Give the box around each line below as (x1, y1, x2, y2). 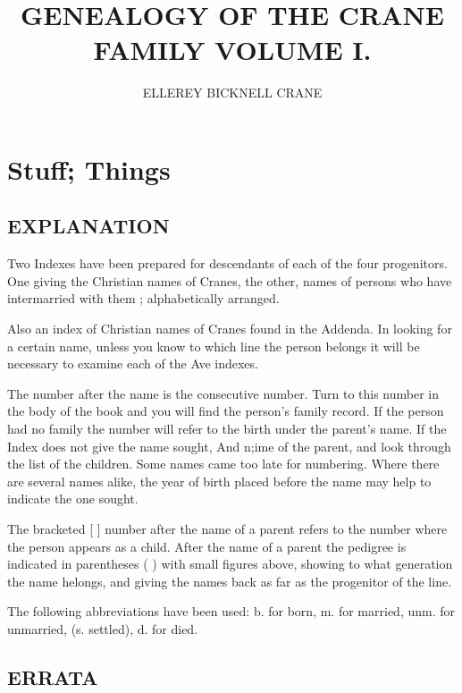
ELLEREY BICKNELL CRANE (142, 83, 323, 102)
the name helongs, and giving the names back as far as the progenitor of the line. (7, 571, 452, 590)
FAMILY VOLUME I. (93, 31, 372, 68)
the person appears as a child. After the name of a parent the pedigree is (7, 537, 407, 555)
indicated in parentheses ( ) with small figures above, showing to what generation (7, 554, 453, 573)
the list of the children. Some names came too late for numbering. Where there (7, 454, 440, 473)
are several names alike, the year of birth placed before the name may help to (7, 471, 432, 490)
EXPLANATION (7, 212, 170, 240)
